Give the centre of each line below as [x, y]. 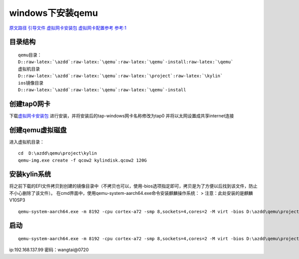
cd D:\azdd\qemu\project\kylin [58, 153]
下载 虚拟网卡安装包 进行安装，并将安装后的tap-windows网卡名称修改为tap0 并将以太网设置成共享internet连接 [122, 116]
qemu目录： [30, 55]
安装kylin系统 [30, 174]
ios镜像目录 [31, 83]
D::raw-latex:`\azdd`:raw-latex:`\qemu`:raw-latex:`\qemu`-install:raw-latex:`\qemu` [126, 62]
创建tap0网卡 [30, 104]
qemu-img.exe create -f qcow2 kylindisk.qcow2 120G [82, 160]
